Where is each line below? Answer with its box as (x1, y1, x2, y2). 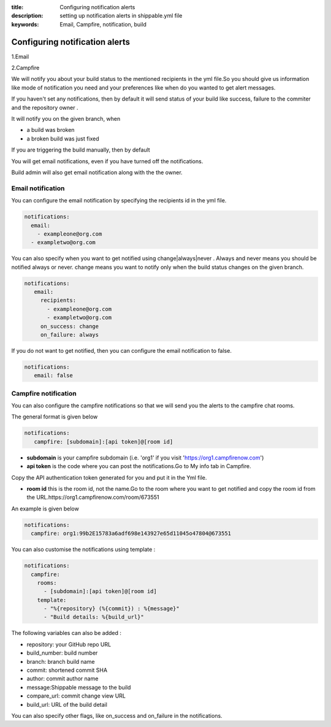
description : (11, 12, 44, 20)
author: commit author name (26, 675, 99, 682)
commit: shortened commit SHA (26, 666, 107, 674)
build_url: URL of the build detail (26, 701, 107, 708)
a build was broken (26, 126, 75, 134)
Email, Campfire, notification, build (59, 20, 146, 28)
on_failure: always (40, 331, 99, 338)
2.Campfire (11, 64, 40, 72)
